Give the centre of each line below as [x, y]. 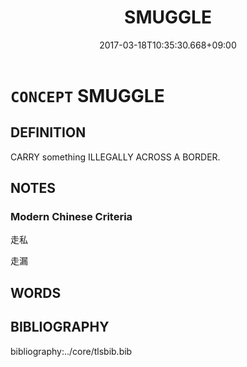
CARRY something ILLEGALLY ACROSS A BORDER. [115, 157]
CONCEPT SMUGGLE [87, 95]
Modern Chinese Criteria [71, 217]
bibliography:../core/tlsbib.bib [71, 351]
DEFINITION [48, 132]
